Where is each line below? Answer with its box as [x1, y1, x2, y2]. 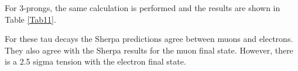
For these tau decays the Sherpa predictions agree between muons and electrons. [5, 33, 293, 45]
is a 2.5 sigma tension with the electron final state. [5, 55, 186, 68]
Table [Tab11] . [5, 13, 56, 25]
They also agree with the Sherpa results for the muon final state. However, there [5, 44, 293, 56]
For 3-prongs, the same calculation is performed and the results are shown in [5, 2, 280, 13]
